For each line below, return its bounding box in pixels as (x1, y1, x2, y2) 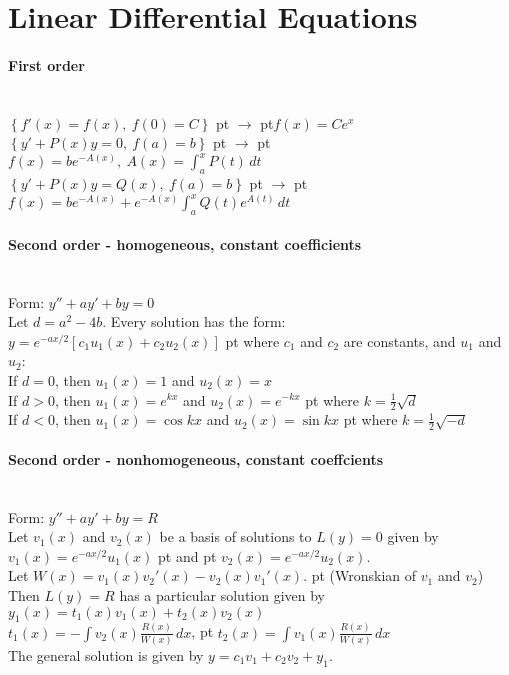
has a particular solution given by (119, 584, 326, 605)
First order (8, 54, 85, 75)
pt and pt (158, 545, 217, 566)
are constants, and (343, 330, 456, 351)
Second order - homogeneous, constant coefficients (8, 233, 362, 254)
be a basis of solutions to (159, 526, 312, 547)
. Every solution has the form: (102, 311, 286, 332)
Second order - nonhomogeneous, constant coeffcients (8, 448, 384, 469)
